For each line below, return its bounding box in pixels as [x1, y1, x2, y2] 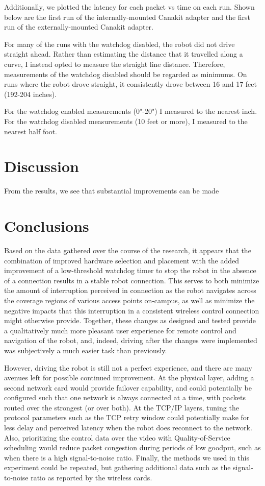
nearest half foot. [4, 126, 57, 136]
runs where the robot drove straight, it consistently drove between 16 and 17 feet [4, 79, 257, 89]
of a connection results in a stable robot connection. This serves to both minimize [4, 275, 259, 285]
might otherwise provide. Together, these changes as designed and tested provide [4, 315, 256, 326]
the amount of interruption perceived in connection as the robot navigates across [4, 285, 256, 296]
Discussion [4, 156, 79, 177]
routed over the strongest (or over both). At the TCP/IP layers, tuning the [4, 402, 239, 412]
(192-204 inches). [4, 88, 57, 99]
